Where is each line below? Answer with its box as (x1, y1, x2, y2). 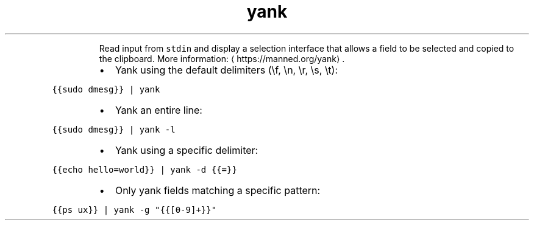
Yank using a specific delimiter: (115, 144, 258, 156)
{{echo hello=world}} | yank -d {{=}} (52, 164, 237, 175)
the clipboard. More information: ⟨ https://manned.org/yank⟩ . (99, 53, 345, 64)
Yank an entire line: (115, 103, 202, 116)
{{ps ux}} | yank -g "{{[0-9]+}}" (52, 204, 217, 215)
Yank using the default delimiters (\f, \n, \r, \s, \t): (115, 63, 338, 76)
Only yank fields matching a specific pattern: (115, 184, 321, 196)
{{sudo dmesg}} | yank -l (52, 124, 176, 134)
